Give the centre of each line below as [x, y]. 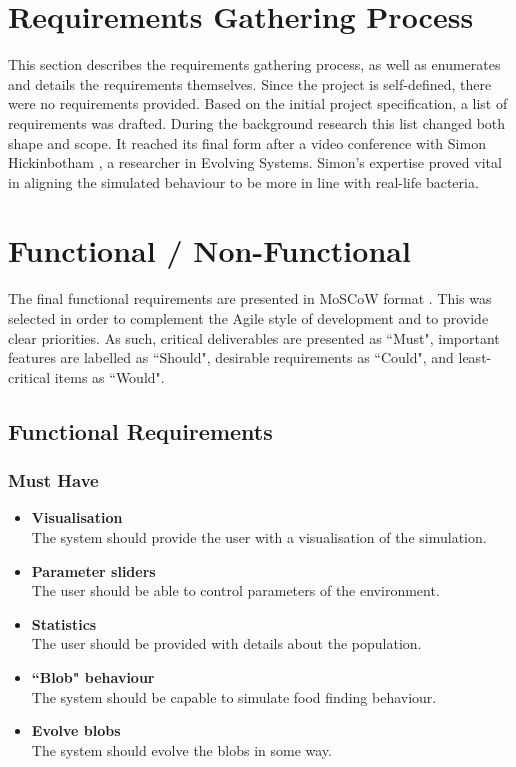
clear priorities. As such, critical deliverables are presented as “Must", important [254, 337]
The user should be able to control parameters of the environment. [235, 590]
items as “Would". [109, 376]
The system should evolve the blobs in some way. [181, 749]
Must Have [53, 480]
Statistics [64, 623]
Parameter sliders [93, 570]
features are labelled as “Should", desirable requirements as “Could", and [231, 357]
